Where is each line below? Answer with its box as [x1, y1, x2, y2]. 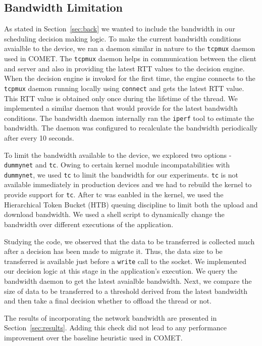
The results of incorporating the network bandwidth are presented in [4, 312, 217, 323]
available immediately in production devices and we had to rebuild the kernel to [4, 179, 252, 190]
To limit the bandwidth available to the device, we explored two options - [4, 149, 232, 160]
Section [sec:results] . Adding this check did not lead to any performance [4, 322, 227, 333]
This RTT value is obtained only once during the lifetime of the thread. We [4, 93, 238, 103]
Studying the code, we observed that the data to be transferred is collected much [4, 236, 255, 246]
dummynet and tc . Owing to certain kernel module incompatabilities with [4, 159, 230, 170]
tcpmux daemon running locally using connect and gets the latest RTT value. [4, 82, 244, 93]
